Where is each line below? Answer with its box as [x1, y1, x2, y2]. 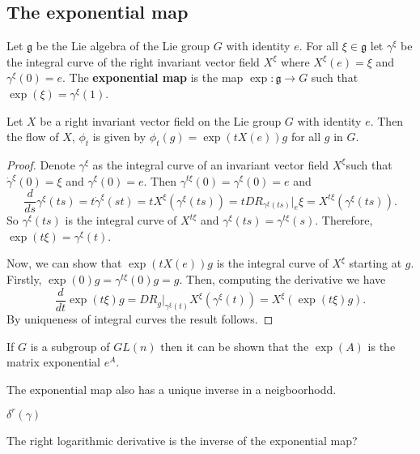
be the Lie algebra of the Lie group [36, 37, 210, 54]
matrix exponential [6, 353, 100, 370]
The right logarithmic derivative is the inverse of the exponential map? [6, 431, 358, 448]
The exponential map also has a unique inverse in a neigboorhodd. [6, 380, 337, 397]
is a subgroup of [30, 337, 110, 354]
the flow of [6, 128, 59, 145]
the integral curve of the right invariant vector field [6, 53, 260, 70]
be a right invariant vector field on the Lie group [40, 112, 282, 129]
